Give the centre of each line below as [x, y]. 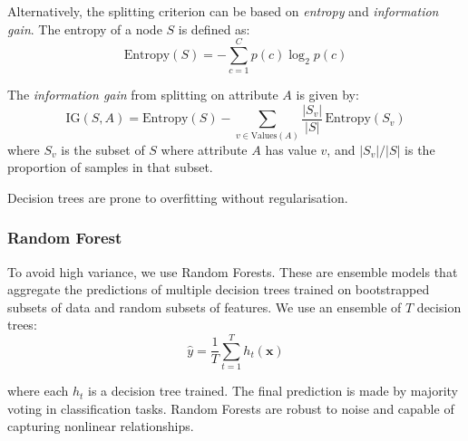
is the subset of [103, 149]
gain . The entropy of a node [85, 29]
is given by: [327, 95]
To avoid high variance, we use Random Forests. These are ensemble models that [233, 271]
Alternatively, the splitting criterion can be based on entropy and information [223, 11]
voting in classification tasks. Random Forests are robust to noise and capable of [231, 408]
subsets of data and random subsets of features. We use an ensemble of [205, 307]
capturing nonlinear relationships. [101, 426]
